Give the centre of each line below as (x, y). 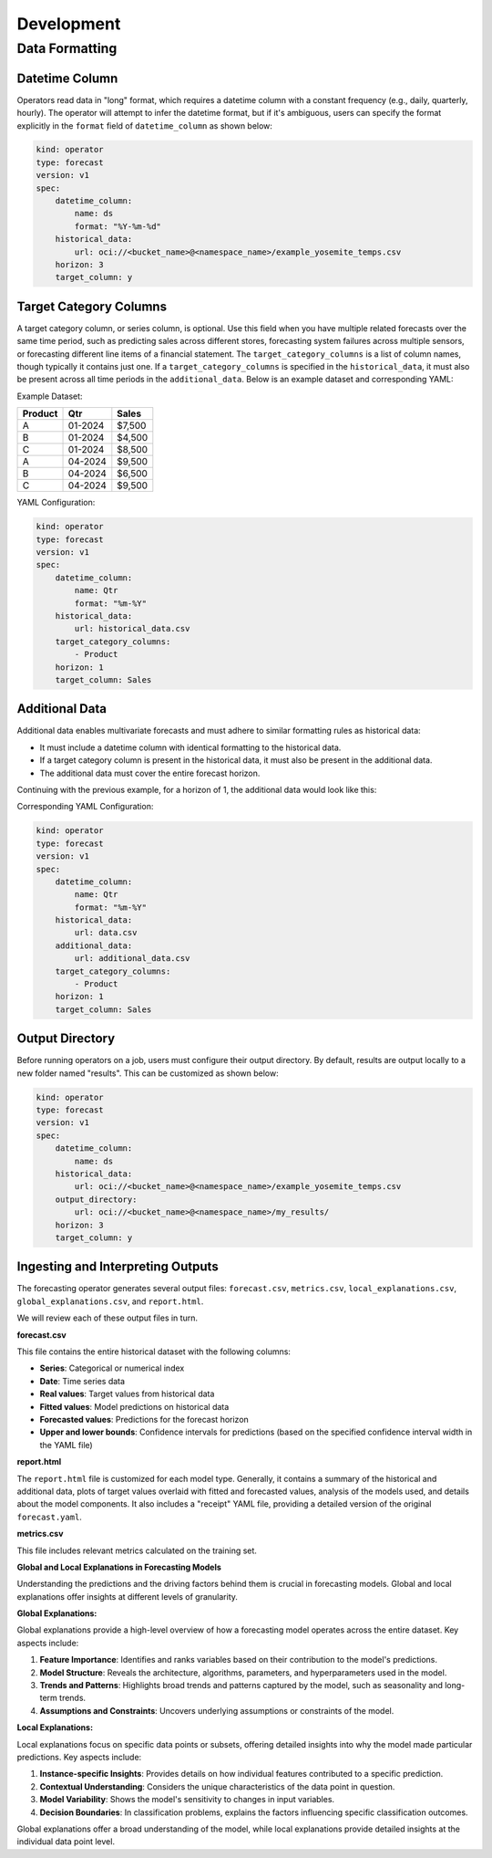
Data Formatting (67, 48)
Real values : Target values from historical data (127, 1394)
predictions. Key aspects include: (79, 1757)
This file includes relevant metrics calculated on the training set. (137, 1550)
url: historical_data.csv (132, 629)
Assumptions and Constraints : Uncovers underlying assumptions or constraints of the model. (217, 1710)
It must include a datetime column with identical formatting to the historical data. (190, 747)
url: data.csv (106, 933)
